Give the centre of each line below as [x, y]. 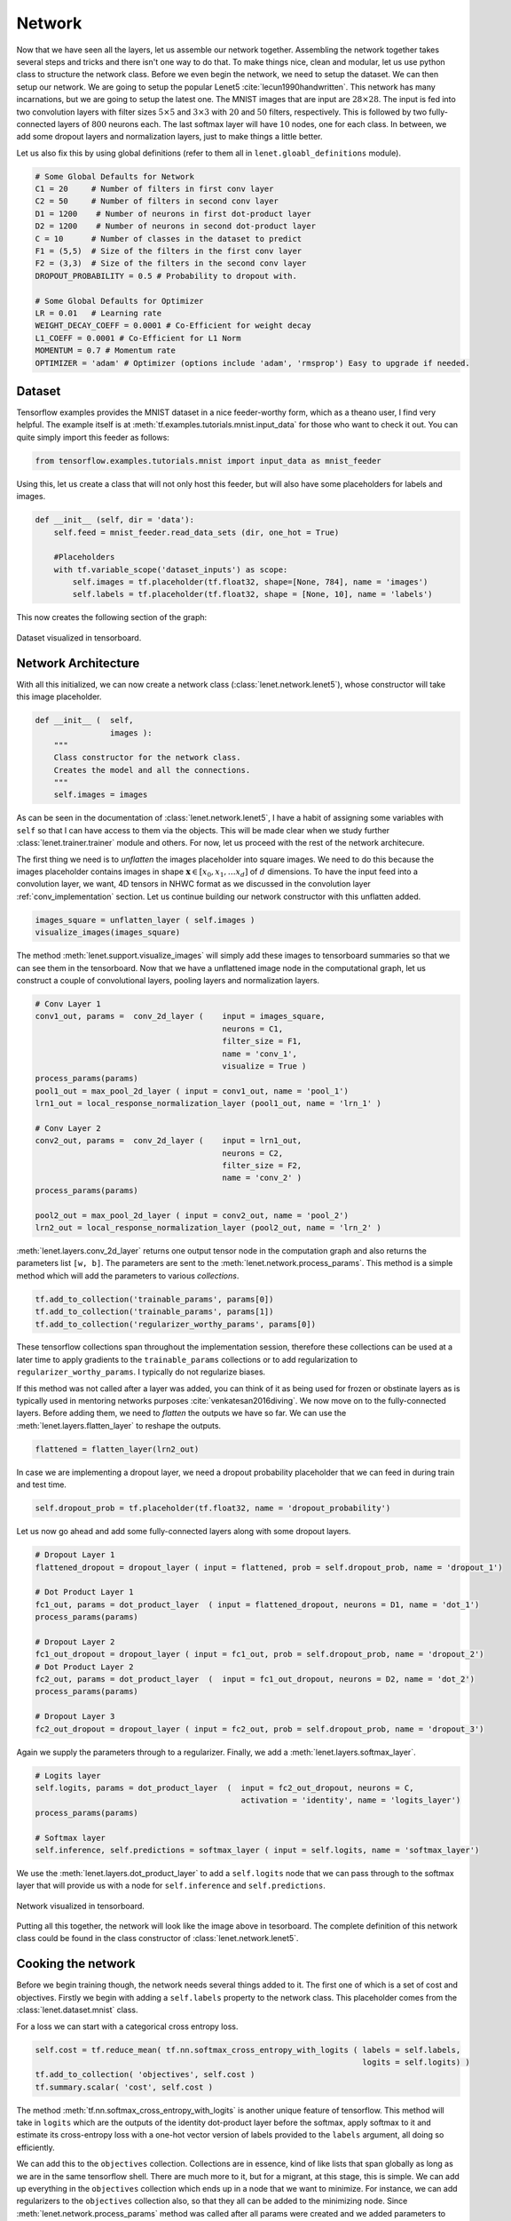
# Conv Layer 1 [68, 1003]
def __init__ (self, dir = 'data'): [115, 520]
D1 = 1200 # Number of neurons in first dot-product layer [173, 214]
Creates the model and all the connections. [152, 770]
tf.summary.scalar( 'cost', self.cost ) [124, 2087]
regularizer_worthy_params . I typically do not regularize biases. [141, 1372]
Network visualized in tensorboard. [81, 1906]
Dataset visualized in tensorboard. [79, 637]
